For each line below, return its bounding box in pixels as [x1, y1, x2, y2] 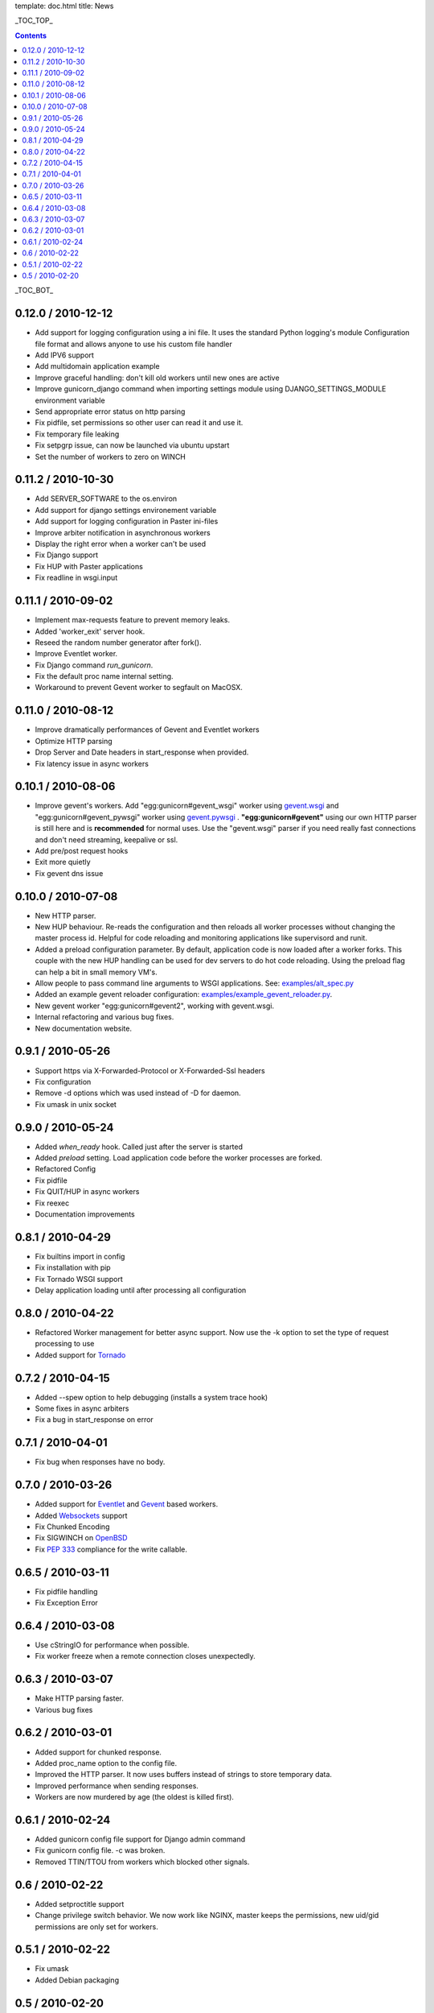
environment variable [35, 395, 105, 405]
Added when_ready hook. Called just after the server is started [35, 1142, 244, 1151]
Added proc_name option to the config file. [35, 1758, 178, 1767]
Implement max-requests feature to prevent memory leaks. [35, 615, 231, 625]
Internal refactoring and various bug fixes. [35, 1012, 174, 1022]
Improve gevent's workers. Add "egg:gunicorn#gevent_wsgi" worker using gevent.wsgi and [35, 801, 339, 811]
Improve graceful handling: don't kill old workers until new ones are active [35, 373, 280, 382]
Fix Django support [35, 550, 99, 560]
